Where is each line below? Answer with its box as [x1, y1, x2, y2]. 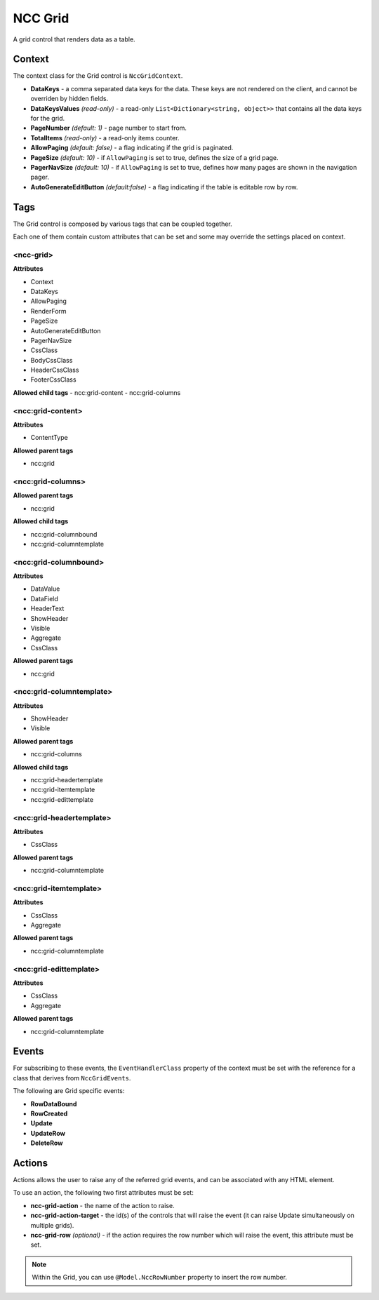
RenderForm [30, 307, 67, 315]
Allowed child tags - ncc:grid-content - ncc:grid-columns [13, 388, 181, 396]
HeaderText [30, 604, 65, 613]
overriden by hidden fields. [30, 95, 109, 103]
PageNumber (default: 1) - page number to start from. [30, 123, 187, 133]
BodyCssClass [30, 356, 73, 364]
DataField [30, 594, 59, 603]
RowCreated [30, 1109, 68, 1118]
